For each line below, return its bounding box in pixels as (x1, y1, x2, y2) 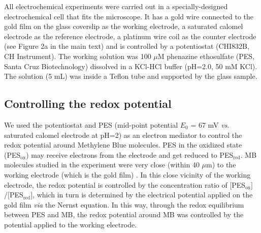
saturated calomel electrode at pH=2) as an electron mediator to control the (4, 129, 242, 140)
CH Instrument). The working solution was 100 (4, 50, 151, 61)
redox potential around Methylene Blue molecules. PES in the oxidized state (4, 139, 242, 150)
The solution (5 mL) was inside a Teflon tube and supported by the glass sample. (4, 71, 257, 81)
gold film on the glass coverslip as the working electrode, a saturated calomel (4, 21, 243, 32)
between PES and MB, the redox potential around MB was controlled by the (4, 209, 244, 220)
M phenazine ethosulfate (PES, (157, 50, 255, 61)
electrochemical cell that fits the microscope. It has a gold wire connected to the (4, 11, 254, 21)
